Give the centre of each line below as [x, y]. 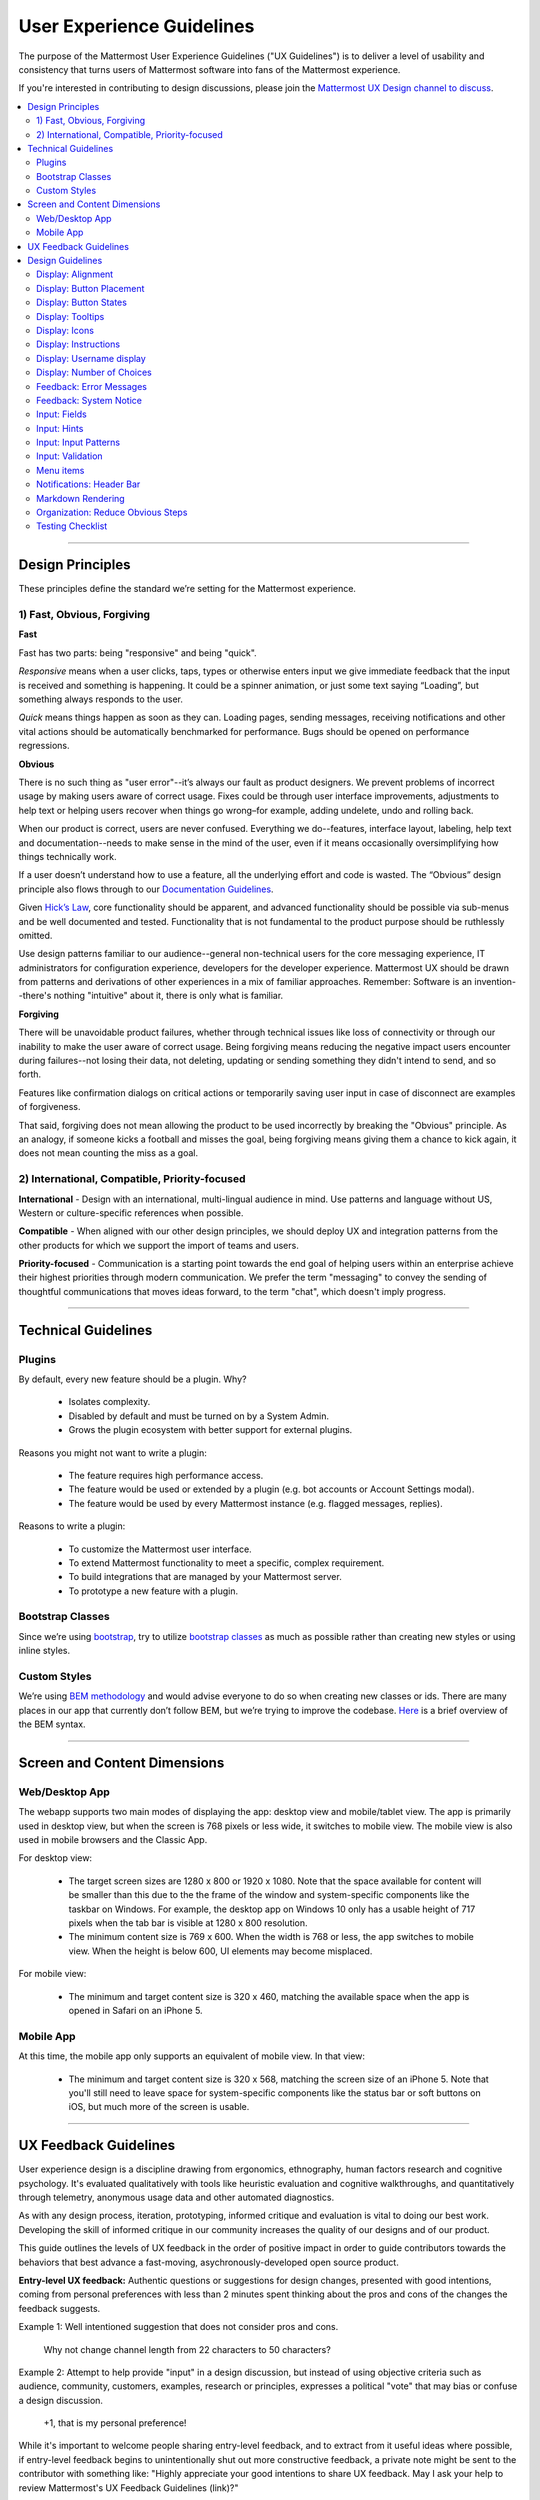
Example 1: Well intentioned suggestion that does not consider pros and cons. [178, 2327]
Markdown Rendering [80, 498]
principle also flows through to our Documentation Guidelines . [146, 889]
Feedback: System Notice [89, 400]
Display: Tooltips [70, 316]
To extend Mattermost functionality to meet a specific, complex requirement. [226, 1562]
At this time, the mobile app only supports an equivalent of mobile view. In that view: [191, 2056]
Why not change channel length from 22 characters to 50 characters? [187, 2349]
